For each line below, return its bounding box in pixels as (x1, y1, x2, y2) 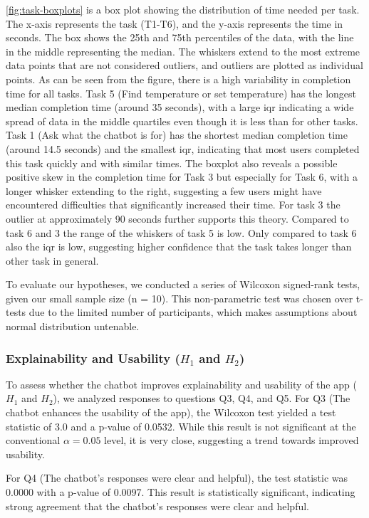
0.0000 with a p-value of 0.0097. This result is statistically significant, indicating (6, 485, 355, 499)
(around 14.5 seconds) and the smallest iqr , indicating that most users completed (6, 141, 360, 156)
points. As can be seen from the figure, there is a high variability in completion (6, 71, 351, 86)
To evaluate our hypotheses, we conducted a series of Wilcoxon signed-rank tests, (6, 277, 360, 292)
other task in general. (6, 253, 99, 268)
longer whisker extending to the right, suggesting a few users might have (6, 183, 322, 198)
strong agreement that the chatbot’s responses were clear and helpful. (6, 498, 310, 513)
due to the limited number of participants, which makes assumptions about (28, 305, 358, 319)
